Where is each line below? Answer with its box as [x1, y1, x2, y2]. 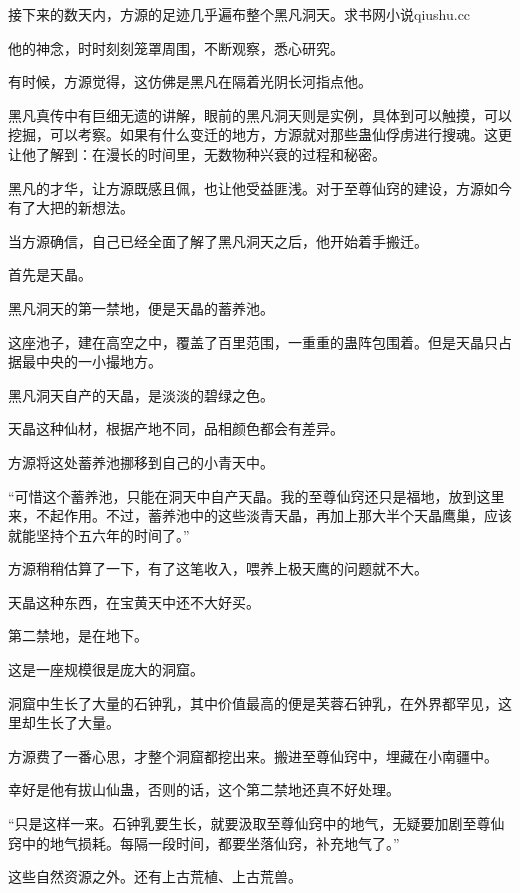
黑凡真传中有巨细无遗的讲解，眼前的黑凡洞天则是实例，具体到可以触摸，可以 [8, 104, 512, 125]
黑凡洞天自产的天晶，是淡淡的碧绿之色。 [8, 384, 274, 405]
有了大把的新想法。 [8, 197, 134, 218]
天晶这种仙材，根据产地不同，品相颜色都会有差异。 [8, 418, 344, 439]
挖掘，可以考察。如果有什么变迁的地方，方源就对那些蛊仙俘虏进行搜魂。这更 [8, 124, 512, 145]
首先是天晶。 [8, 264, 92, 285]
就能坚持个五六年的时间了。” [8, 524, 190, 545]
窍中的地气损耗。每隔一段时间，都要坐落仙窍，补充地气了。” [8, 832, 400, 853]
